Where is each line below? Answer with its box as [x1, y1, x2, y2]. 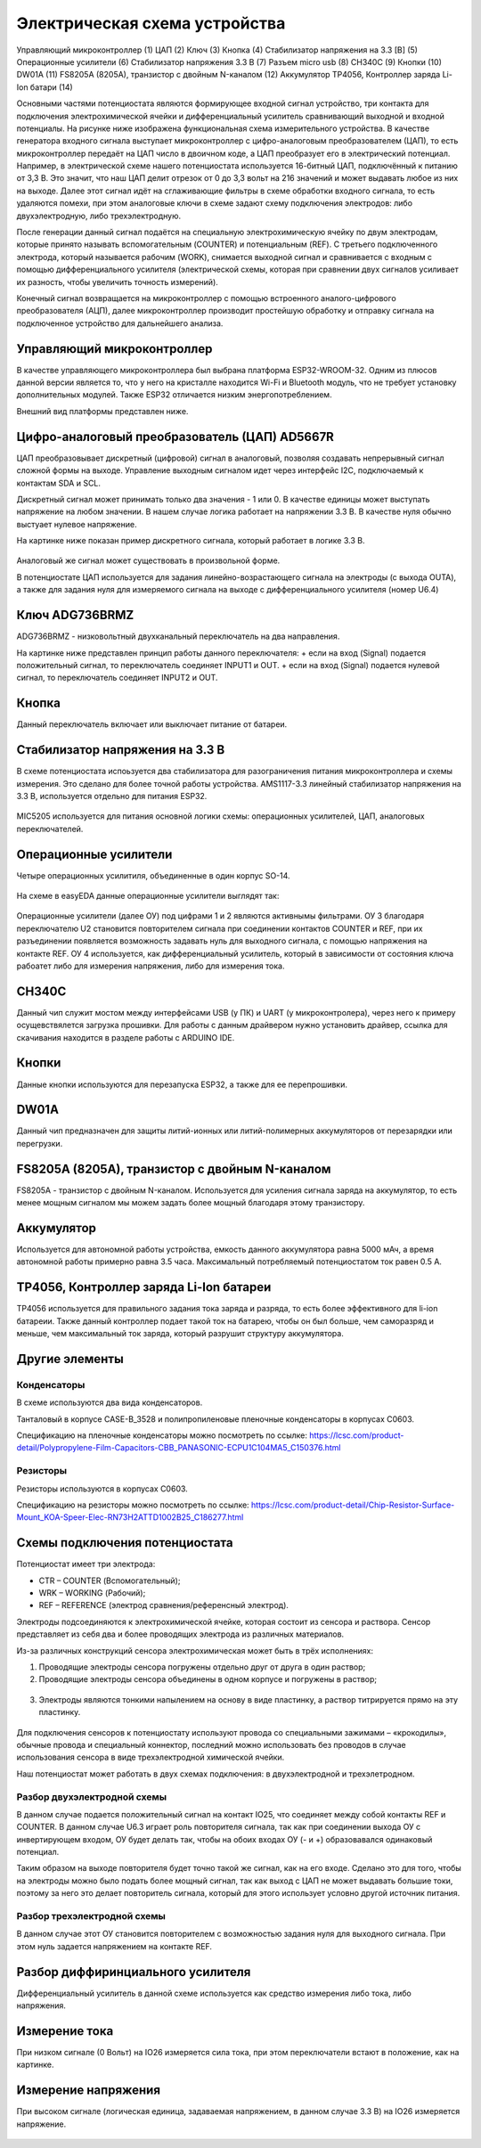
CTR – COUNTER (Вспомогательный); [38, 1575, 181, 1586]
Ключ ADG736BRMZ [16, 608, 135, 623]
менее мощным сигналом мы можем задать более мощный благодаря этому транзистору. [16, 1197, 365, 1208]
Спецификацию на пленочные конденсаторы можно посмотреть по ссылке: [16, 1430, 307, 1441]
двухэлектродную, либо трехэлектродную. [16, 210, 182, 221]
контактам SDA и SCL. [16, 478, 102, 488]
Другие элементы [16, 1351, 124, 1367]
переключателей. [16, 823, 84, 834]
